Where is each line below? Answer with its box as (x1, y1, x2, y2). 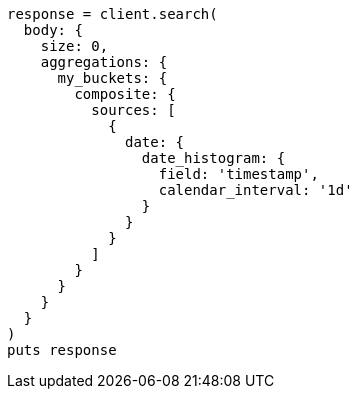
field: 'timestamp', (158, 166, 319, 182)
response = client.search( (7, 6, 218, 22)
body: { (23, 22, 83, 38)
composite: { (74, 86, 176, 102)
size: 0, (40, 38, 109, 54)
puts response (7, 342, 117, 358)
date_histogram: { (141, 150, 286, 166)
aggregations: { (40, 54, 168, 70)
